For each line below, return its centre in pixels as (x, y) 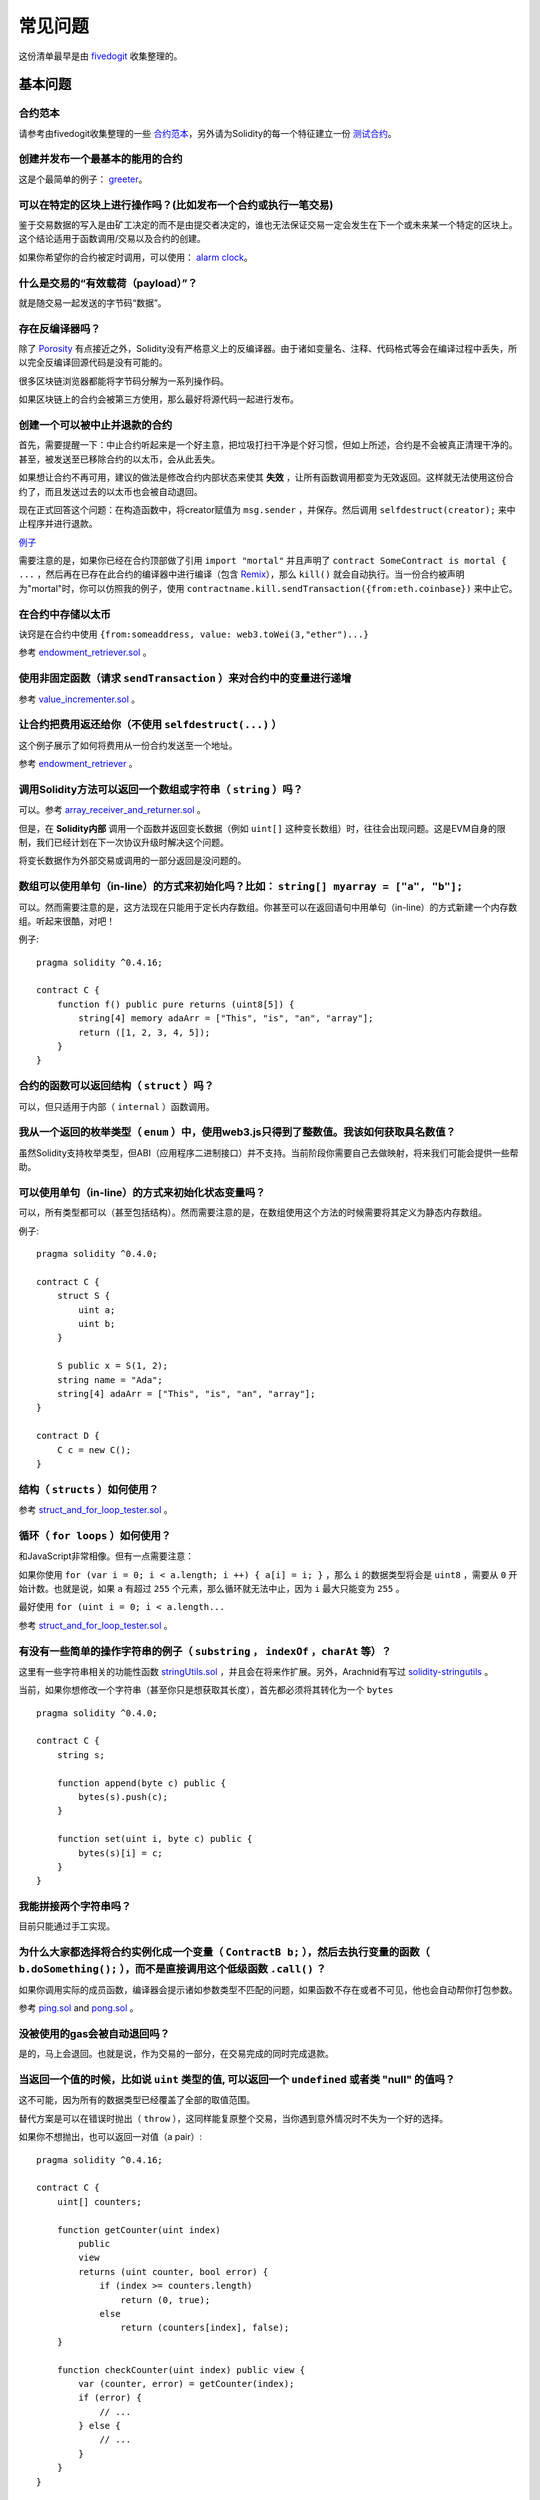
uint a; (97, 1309)
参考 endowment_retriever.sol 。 (85, 652)
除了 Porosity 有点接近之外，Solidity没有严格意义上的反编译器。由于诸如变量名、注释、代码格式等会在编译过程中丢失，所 (267, 349)
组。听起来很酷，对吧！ (66, 921)
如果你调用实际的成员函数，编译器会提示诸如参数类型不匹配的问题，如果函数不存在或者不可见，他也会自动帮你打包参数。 (268, 1989)
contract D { (68, 1436)
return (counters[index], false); (205, 2328)
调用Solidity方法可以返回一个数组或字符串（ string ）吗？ (161, 789)
